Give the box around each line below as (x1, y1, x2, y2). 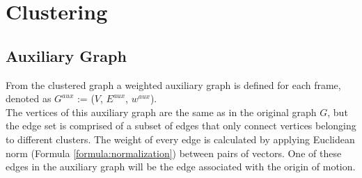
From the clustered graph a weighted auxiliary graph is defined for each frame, (6, 77, 341, 92)
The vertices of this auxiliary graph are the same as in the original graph (6, 104, 317, 119)
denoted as (6, 91, 52, 106)
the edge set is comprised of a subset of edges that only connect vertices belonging (6, 118, 356, 133)
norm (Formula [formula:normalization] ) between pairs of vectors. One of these (6, 145, 342, 160)
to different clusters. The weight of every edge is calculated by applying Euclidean (6, 131, 355, 146)
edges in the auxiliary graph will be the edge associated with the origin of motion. (6, 159, 356, 174)
